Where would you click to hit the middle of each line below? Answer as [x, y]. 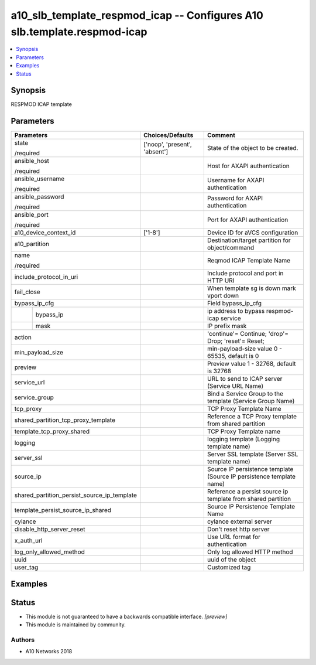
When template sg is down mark [252, 288]
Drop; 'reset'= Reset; [236, 341]
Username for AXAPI [236, 180]
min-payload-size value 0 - [244, 349]
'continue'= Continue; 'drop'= [248, 334]
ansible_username [39, 179]
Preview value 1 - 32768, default [251, 364]
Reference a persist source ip [248, 492]
